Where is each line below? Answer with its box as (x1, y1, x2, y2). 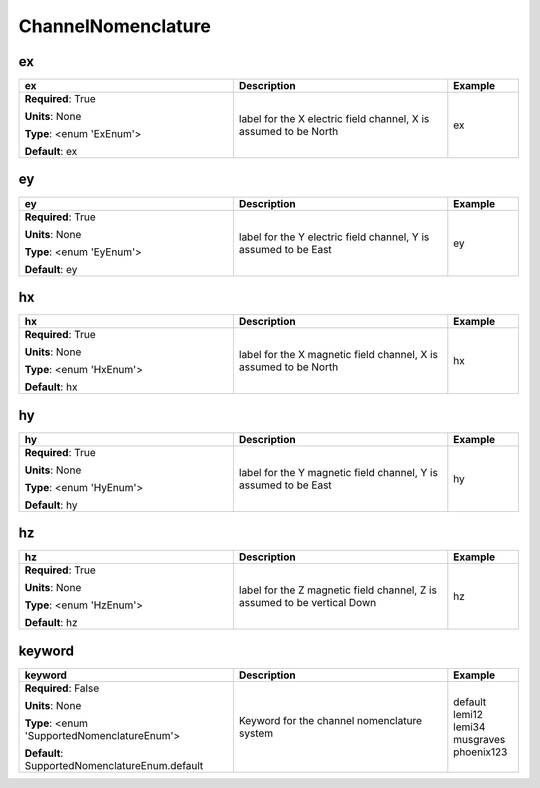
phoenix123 (453, 745, 508, 759)
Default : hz (24, 616, 78, 630)
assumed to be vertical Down (238, 596, 377, 610)
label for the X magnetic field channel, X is (238, 348, 439, 362)
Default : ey (24, 262, 78, 276)
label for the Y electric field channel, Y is (238, 230, 430, 244)
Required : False (24, 681, 100, 695)
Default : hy (24, 498, 78, 512)
